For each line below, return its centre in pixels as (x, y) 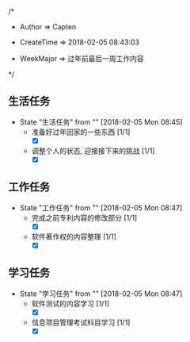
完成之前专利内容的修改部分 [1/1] (84, 217)
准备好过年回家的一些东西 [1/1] (81, 132)
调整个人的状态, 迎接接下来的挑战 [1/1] (93, 151)
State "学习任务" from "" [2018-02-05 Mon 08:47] (101, 294)
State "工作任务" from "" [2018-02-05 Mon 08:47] (101, 208)
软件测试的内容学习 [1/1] (70, 303)
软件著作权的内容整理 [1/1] (74, 236)
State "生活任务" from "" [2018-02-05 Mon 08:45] (101, 121)
